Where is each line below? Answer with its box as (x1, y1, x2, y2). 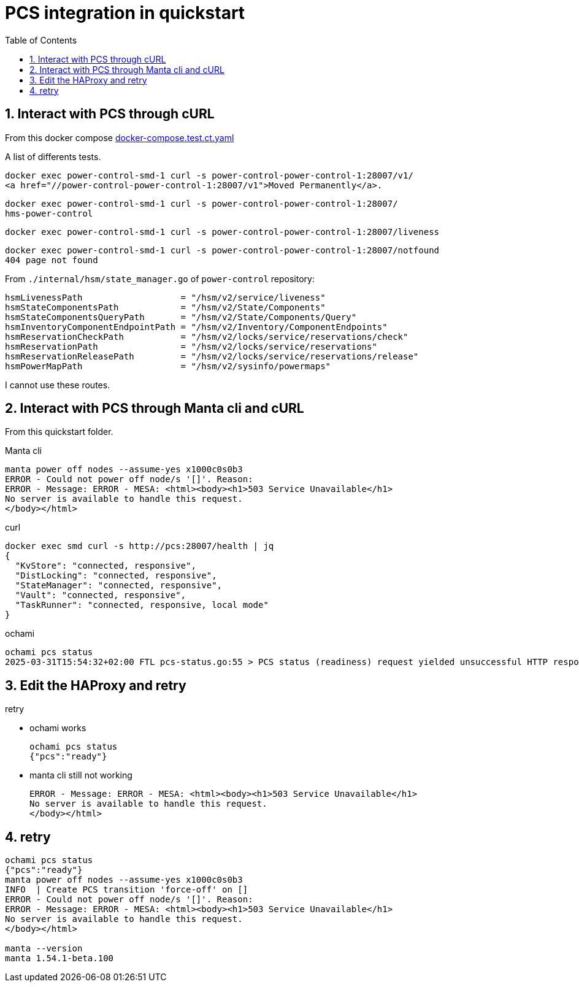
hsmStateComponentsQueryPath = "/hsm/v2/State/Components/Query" (5, 312, 357, 322)
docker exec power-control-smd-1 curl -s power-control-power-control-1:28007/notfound (5, 245, 440, 255)
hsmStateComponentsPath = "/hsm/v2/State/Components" (5, 302, 326, 312)
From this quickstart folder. (5, 426, 113, 437)
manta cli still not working (29, 770, 132, 781)
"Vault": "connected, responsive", (15, 590, 186, 601)
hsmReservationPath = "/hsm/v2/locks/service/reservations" (5, 341, 377, 351)
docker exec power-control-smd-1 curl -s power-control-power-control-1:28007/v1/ (5, 170, 413, 180)
